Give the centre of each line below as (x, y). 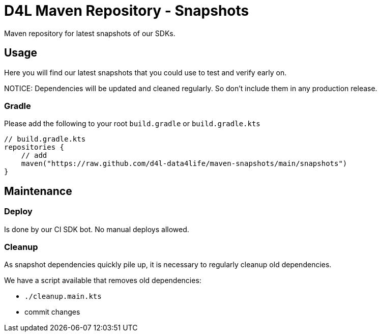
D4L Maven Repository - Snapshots (127, 11)
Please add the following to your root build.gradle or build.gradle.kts (132, 124)
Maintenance (38, 191)
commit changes (52, 312)
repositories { (34, 147)
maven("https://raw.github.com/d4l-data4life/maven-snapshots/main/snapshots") (184, 164)
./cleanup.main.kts (63, 297)
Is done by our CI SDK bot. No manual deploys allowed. (97, 229)
